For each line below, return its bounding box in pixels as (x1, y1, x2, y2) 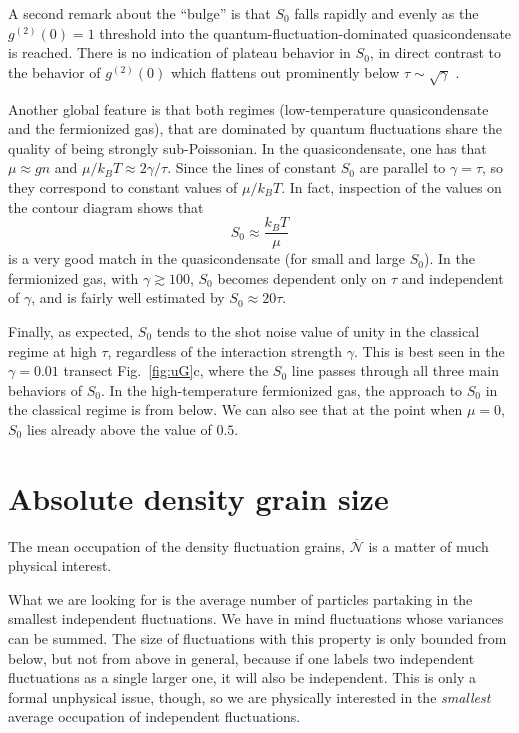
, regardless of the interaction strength (107, 340, 342, 361)
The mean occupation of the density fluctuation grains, (8, 535, 345, 556)
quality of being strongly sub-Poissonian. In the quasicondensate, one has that (8, 137, 487, 158)
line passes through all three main (291, 360, 499, 381)
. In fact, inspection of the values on (281, 176, 502, 197)
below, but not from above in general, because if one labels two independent (8, 647, 475, 668)
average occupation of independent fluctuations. (8, 706, 301, 727)
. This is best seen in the (353, 340, 505, 361)
